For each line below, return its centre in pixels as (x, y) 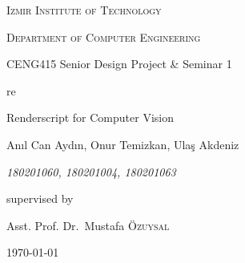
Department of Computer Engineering (104, 36)
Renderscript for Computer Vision (90, 117)
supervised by (40, 198)
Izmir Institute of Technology (84, 10)
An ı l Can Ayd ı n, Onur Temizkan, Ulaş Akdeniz (123, 144)
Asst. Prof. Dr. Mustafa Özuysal (88, 225)
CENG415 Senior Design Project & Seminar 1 (119, 64)
